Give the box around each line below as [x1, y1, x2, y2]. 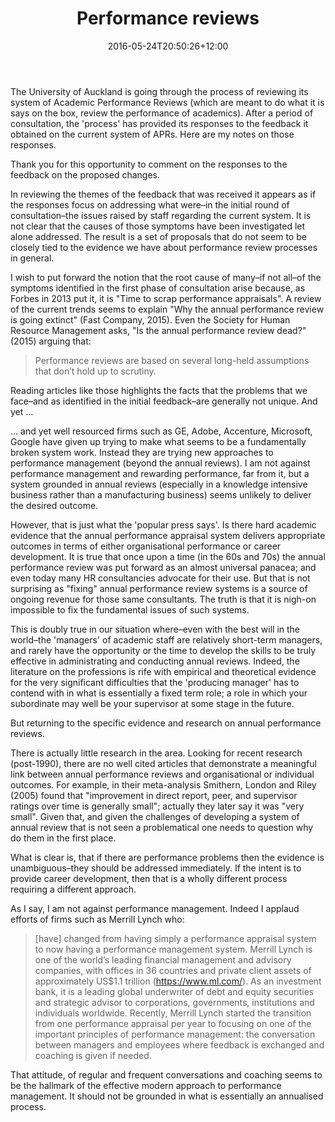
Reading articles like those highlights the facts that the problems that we [10, 384, 308, 396]
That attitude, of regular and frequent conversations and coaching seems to [10, 1068, 323, 1081]
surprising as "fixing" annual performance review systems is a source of [10, 582, 308, 594]
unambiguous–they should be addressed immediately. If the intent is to [10, 862, 302, 874]
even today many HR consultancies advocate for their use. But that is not [10, 572, 311, 584]
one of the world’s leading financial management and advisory [34, 953, 292, 966]
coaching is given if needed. [34, 1049, 152, 1061]
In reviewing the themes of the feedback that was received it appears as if [10, 188, 317, 200]
